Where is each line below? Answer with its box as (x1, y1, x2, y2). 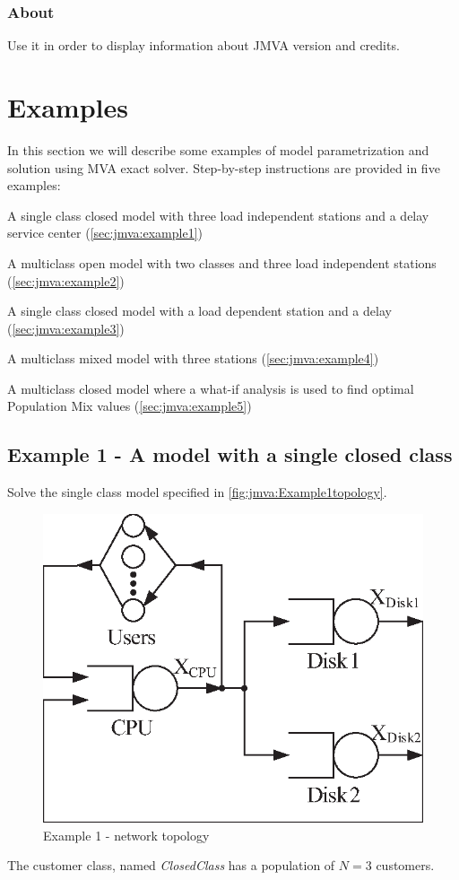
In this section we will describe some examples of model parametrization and (7, 140, 429, 159)
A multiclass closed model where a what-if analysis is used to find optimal (7, 379, 414, 397)
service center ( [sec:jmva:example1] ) (7, 223, 203, 242)
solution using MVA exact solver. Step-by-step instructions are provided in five (7, 158, 440, 177)
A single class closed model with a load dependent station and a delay (7, 301, 392, 320)
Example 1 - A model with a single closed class (7, 440, 453, 468)
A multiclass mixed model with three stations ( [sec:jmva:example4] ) (7, 349, 379, 368)
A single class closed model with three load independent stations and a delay (7, 205, 429, 224)
